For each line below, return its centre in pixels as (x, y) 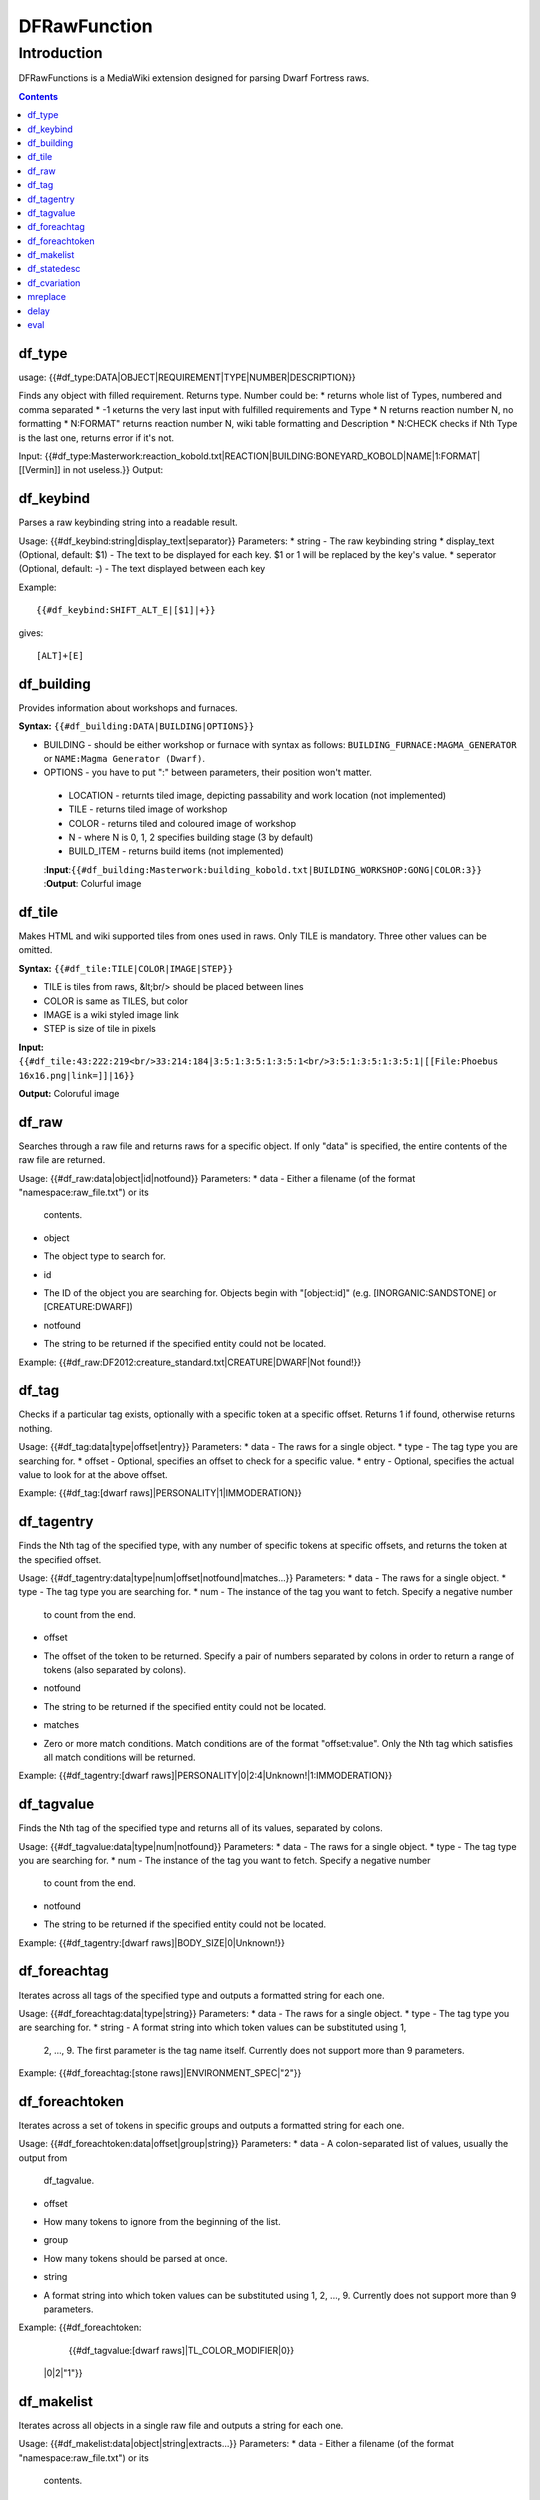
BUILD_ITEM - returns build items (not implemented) (176, 851)
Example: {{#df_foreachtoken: (80, 2327)
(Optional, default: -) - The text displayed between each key (142, 569)
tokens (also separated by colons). (115, 1670)
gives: (31, 632)
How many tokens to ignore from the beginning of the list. (162, 2221)
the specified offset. (60, 1559)
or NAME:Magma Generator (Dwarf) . (124, 758)
